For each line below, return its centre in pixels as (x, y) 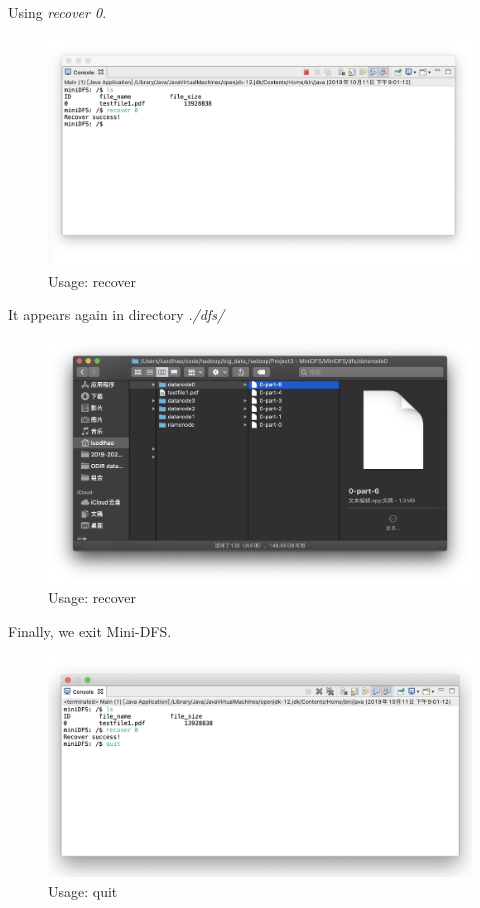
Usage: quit (83, 890)
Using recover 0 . (57, 12)
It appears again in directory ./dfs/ (116, 314)
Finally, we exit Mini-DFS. (90, 630)
